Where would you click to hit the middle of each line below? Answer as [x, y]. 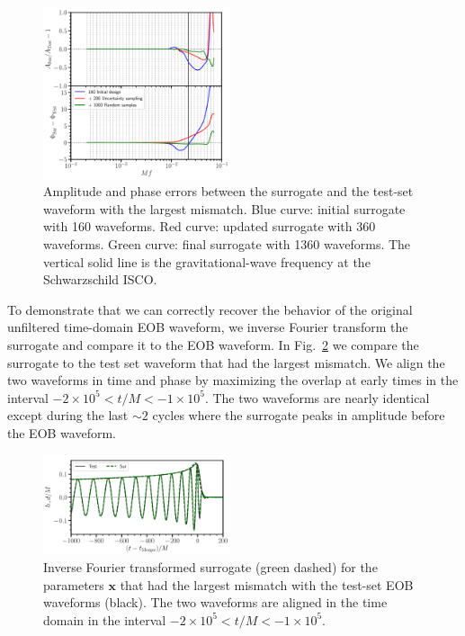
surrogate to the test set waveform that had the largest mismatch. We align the [226, 362]
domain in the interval [105, 619]
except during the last [68, 415]
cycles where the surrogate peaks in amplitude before [299, 415]
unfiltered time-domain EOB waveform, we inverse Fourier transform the [208, 327]
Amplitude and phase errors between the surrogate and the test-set [228, 191]
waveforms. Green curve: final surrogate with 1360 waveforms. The [227, 244]
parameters [74, 584]
